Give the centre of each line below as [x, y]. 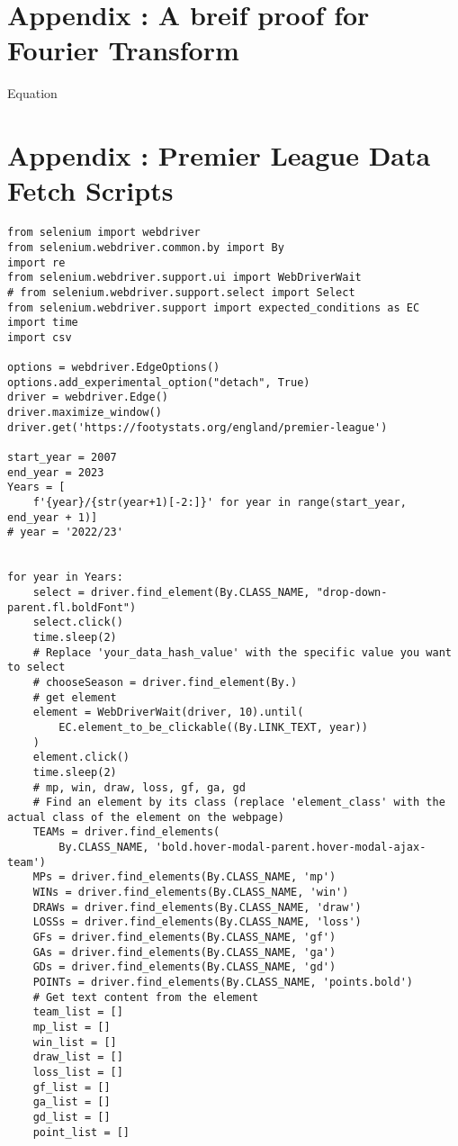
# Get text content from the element [146, 997]
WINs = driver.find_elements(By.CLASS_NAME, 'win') [191, 893]
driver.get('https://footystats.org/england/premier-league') [198, 427]
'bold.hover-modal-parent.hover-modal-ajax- [291, 848]
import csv [40, 337]
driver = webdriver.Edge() [88, 397]
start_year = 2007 [62, 458]
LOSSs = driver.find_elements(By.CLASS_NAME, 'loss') [197, 922]
